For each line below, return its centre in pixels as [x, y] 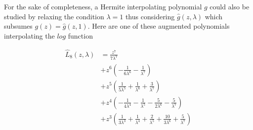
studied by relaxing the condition [54, 16]
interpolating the [29, 35]
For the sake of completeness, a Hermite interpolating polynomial [103, 6]
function [80, 35]
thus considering [150, 16]
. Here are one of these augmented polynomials [159, 26]
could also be [230, 6]
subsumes [18, 26]
